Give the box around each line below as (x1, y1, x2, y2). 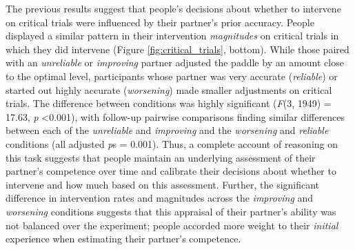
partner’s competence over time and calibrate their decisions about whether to (6, 164, 336, 178)
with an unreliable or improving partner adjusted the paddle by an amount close (6, 55, 344, 70)
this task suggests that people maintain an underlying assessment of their (6, 150, 316, 164)
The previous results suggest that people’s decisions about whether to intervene (6, 1, 341, 15)
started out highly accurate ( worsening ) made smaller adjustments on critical (6, 82, 332, 97)
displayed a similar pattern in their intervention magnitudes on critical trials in (6, 28, 339, 43)
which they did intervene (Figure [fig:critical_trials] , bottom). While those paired (6, 41, 349, 56)
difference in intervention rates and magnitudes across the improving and (6, 191, 314, 205)
